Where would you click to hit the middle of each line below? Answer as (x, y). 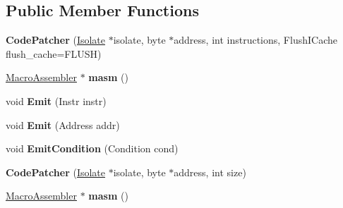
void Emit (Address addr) (63, 124)
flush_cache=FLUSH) (54, 53)
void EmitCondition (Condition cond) (92, 148)
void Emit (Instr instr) (56, 100)
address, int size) (210, 172)
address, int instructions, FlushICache (255, 40)
